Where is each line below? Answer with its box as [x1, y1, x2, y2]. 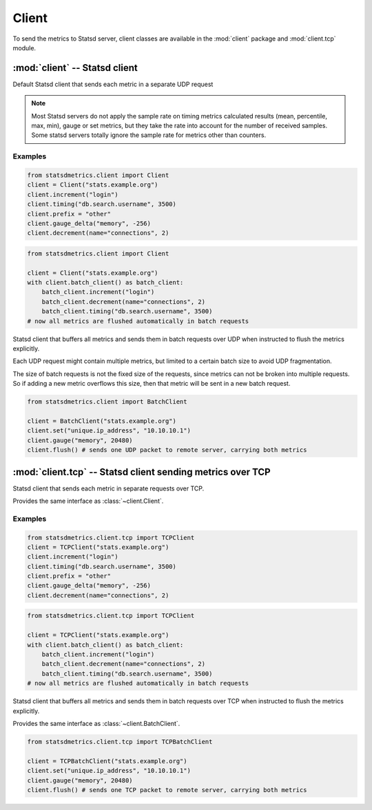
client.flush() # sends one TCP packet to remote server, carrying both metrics [27, 786, 307, 793]
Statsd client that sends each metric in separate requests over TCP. [12, 484, 205, 492]
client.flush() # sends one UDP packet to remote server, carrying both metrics [27, 446, 307, 454]
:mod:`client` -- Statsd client [12, 62, 138, 74]
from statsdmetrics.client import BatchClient [27, 398, 187, 406]
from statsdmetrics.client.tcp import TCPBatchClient [27, 738, 213, 745]
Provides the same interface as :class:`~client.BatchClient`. [12, 719, 180, 727]
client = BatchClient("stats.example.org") [27, 417, 177, 425]
